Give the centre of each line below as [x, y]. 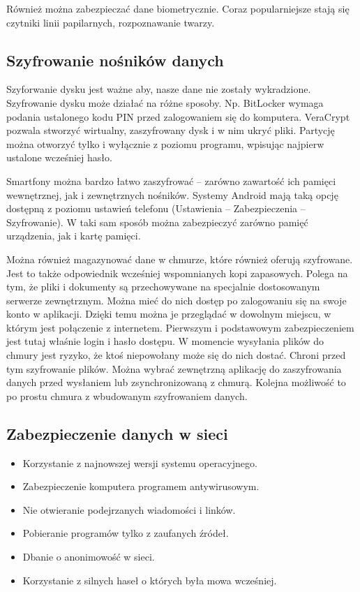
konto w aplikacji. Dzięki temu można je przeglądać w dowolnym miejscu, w [169, 314]
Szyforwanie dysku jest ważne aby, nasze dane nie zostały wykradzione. [159, 89]
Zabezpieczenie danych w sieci [117, 433]
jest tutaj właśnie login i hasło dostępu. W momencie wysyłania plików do [165, 341]
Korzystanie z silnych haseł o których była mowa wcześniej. [150, 580]
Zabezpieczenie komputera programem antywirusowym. [141, 486]
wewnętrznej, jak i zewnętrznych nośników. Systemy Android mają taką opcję [172, 194]
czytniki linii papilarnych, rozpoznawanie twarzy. [111, 22]
